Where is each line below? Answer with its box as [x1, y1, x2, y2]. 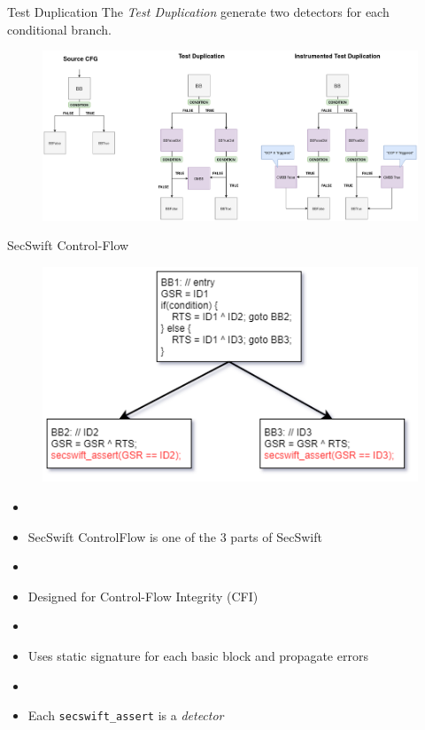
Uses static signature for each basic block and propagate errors [27, 646, 368, 664]
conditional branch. [7, 20, 112, 38]
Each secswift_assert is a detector [27, 706, 224, 725]
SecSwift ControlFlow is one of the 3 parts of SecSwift [27, 527, 322, 546]
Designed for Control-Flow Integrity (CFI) [27, 586, 259, 605]
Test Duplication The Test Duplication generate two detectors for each [7, 3, 390, 20]
